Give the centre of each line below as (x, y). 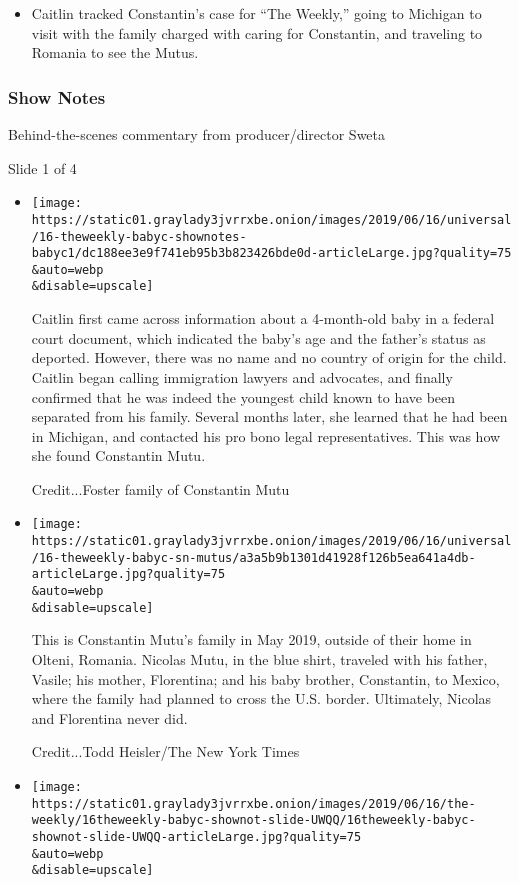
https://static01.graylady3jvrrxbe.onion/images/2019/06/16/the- (253, 803)
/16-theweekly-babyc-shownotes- (139, 236)
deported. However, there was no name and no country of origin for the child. (269, 357)
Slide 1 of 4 (42, 167)
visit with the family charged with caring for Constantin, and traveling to (257, 32)
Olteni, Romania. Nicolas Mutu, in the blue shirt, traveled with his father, (259, 659)
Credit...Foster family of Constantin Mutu (160, 488)
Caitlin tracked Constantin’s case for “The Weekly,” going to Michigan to (256, 13)
